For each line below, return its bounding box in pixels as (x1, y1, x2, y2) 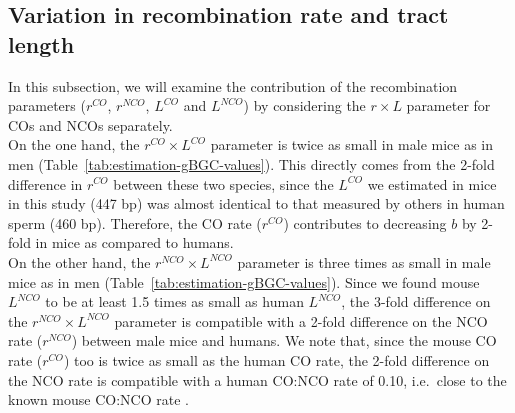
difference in (8, 173, 83, 194)
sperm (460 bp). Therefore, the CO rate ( (8, 212, 262, 233)
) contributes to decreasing (283, 212, 447, 233)
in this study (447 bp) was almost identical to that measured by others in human (8, 193, 505, 214)
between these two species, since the (113, 173, 334, 194)
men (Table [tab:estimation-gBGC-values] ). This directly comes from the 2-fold (8, 153, 495, 174)
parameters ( (8, 95, 86, 116)
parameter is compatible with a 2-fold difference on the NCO (114, 310, 488, 331)
